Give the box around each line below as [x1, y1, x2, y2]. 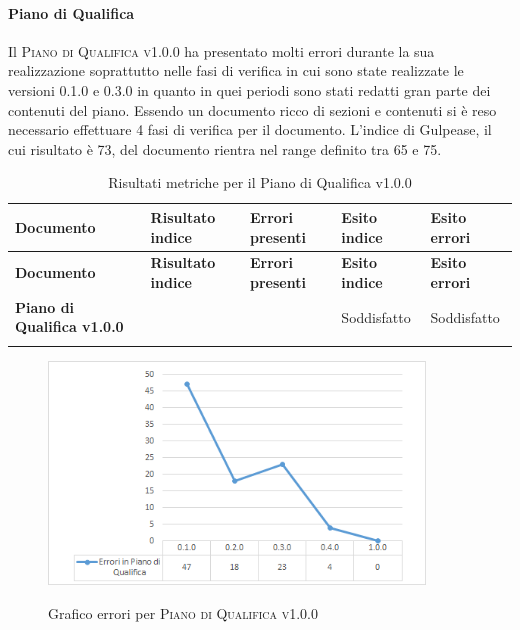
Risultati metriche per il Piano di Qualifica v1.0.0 [108, 172, 412, 193]
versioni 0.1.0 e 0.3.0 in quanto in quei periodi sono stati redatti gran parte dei [8, 79, 491, 100]
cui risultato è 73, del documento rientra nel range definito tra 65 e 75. [8, 138, 442, 159]
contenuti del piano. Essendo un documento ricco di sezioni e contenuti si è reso [8, 99, 497, 120]
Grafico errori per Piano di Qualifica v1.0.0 [48, 602, 318, 623]
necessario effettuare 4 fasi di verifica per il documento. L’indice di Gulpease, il [8, 119, 492, 140]
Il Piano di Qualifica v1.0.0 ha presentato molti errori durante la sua [8, 40, 435, 61]
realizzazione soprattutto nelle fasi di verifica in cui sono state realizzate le [8, 60, 464, 81]
